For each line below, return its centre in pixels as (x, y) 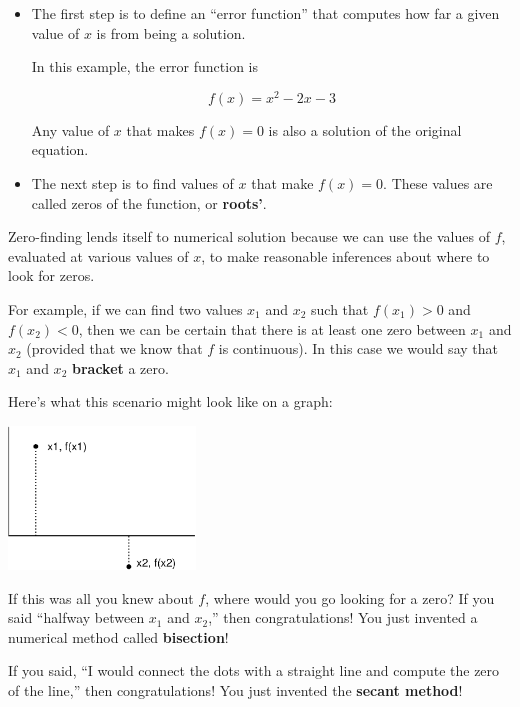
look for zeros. (51, 275)
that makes (160, 129)
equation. (60, 149)
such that (340, 309)
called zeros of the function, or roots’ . (149, 202)
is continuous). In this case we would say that (358, 348)
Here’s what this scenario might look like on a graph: (170, 401)
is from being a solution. (171, 32)
